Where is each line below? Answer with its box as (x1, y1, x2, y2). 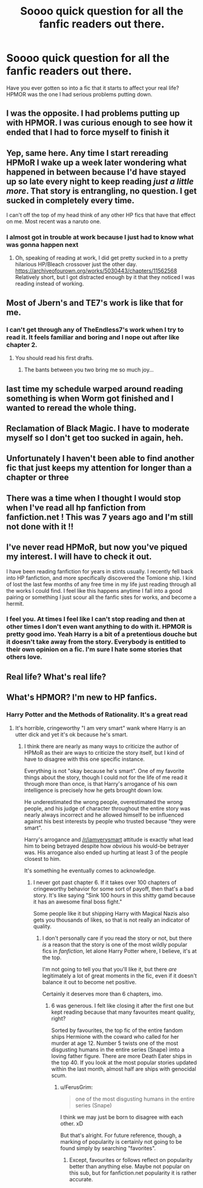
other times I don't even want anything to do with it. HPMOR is (6, 623, 193, 631)
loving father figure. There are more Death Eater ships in (51, 1052, 192, 1059)
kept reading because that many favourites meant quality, (51, 1008, 195, 1016)
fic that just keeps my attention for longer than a (6, 463, 192, 473)
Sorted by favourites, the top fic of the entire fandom (51, 1027, 183, 1034)
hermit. (6, 599, 24, 607)
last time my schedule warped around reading (6, 383, 184, 394)
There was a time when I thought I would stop (6, 493, 181, 503)
